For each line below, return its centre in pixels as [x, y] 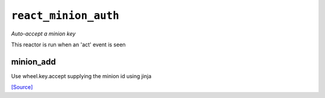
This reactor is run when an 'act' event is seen [68, 44]
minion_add [34, 62]
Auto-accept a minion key [43, 34]
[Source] [22, 87]
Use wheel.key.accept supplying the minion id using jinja [81, 76]
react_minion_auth [65, 16]
